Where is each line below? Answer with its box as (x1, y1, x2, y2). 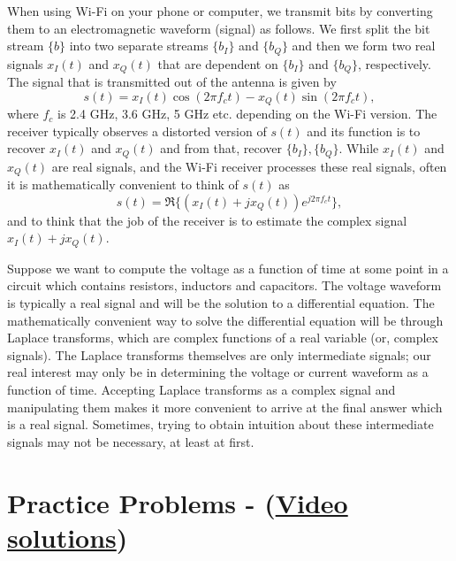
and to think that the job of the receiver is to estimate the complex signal (7, 211, 407, 229)
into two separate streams (69, 36, 209, 55)
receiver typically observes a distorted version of (7, 121, 267, 140)
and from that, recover (160, 139, 282, 158)
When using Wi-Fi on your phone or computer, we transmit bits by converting (7, 2, 433, 19)
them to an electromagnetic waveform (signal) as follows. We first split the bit (7, 19, 430, 37)
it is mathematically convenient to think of (7, 175, 239, 194)
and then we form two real (292, 36, 436, 55)
